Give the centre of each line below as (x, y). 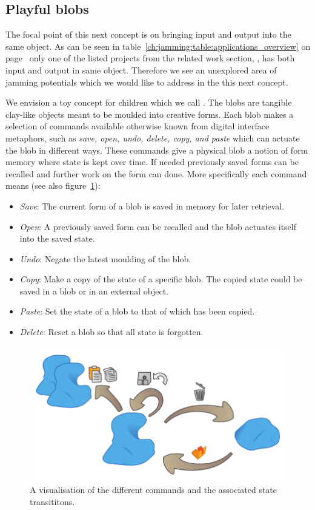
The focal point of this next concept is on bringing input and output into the (148, 34)
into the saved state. (57, 238)
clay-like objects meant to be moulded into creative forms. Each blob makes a (150, 114)
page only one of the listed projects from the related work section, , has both (150, 58)
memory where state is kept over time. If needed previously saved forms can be (152, 162)
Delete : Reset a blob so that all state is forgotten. (111, 332)
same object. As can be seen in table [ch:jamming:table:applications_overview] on (158, 46)
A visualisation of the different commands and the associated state (154, 490)
